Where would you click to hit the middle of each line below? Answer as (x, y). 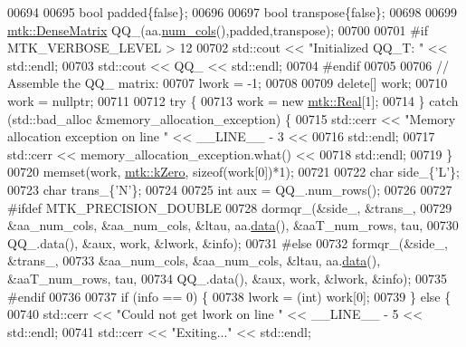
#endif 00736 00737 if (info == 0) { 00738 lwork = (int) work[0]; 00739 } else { (229, 296)
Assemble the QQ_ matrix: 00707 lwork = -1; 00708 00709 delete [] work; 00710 (228, 83)
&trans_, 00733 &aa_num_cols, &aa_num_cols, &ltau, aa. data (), (194, 260)
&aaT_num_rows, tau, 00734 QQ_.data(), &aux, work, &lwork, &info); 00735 (227, 278)
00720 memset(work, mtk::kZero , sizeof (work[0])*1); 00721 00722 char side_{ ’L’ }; (233, 172)
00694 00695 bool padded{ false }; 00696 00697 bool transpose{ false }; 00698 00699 (233, 12)
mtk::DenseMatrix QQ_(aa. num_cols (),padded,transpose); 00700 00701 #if (218, 29)
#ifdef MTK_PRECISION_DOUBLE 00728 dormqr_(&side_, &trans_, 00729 (230, 207)
